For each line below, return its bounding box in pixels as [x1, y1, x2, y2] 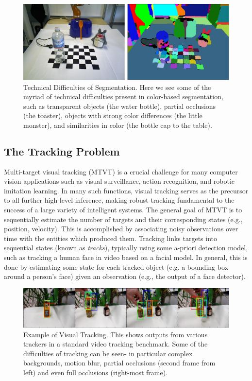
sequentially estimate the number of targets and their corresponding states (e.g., [4, 214, 243, 224]
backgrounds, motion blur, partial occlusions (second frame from [23, 358, 216, 368]
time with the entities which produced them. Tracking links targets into [4, 233, 218, 243]
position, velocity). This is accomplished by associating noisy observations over [4, 224, 238, 234]
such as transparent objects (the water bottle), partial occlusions [23, 101, 216, 111]
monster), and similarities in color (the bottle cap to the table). [23, 120, 212, 130]
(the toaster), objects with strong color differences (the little [23, 110, 202, 121]
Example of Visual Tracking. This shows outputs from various [23, 329, 208, 339]
